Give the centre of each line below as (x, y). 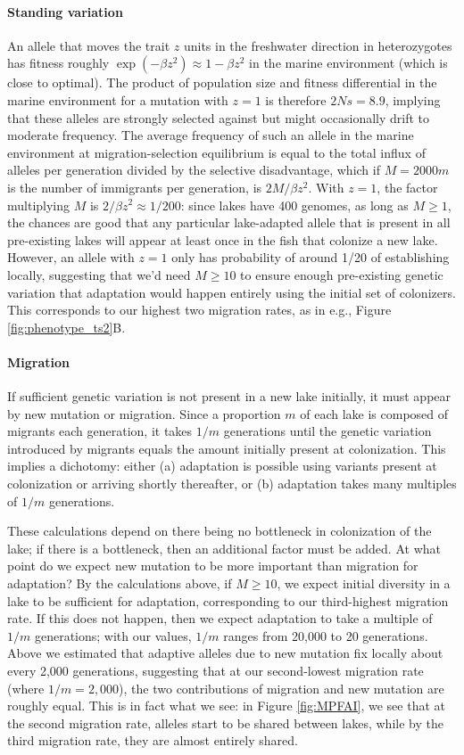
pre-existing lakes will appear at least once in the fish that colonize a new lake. (223, 239)
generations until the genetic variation (327, 431)
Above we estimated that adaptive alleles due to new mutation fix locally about (225, 653)
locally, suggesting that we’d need (99, 274)
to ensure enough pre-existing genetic (342, 274)
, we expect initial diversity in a (364, 583)
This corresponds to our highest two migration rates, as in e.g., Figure (199, 310)
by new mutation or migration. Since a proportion (144, 413)
